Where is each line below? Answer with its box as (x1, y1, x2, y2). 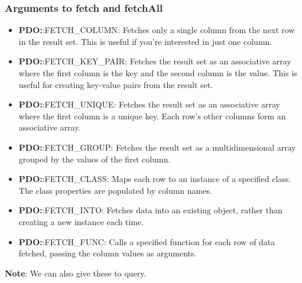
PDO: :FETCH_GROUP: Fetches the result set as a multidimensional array (18, 141, 296, 153)
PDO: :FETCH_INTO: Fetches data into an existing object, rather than (18, 204, 282, 216)
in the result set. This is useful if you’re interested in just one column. (18, 35, 272, 47)
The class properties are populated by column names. (18, 184, 212, 196)
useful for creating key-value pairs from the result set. (18, 78, 213, 90)
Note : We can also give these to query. (5, 266, 147, 279)
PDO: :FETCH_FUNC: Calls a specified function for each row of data (18, 235, 275, 248)
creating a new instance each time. (18, 215, 144, 227)
